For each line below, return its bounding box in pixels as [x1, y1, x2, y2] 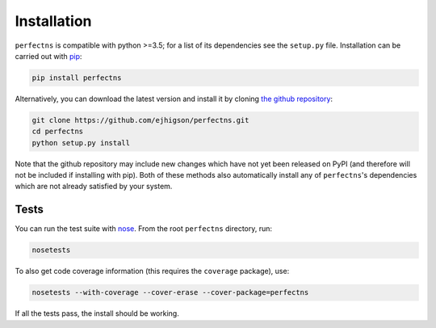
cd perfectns [31, 127, 84, 137]
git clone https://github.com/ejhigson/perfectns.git [31, 116, 249, 124]
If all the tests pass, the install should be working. [15, 309, 179, 318]
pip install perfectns [31, 73, 122, 82]
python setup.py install [31, 138, 131, 147]
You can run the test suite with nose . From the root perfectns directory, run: [15, 224, 273, 233]
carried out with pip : [15, 51, 82, 61]
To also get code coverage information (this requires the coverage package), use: [15, 267, 290, 276]
